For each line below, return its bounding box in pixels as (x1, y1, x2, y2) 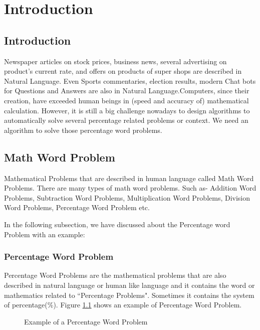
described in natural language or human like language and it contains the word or (4, 279, 255, 290)
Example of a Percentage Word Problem (24, 316, 148, 326)
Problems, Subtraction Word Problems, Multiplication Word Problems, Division (4, 192, 250, 203)
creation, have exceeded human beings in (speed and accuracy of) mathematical (4, 95, 249, 105)
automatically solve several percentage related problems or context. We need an (4, 115, 248, 125)
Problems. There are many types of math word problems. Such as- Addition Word (4, 183, 256, 193)
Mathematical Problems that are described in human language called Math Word (4, 173, 254, 183)
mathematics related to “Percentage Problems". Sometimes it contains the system (4, 289, 254, 300)
